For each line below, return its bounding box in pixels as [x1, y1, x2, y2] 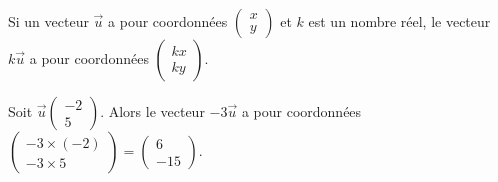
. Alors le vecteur [100, 101, 205, 121]
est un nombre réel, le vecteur [308, 11, 491, 31]
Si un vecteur [8, 11, 89, 31]
